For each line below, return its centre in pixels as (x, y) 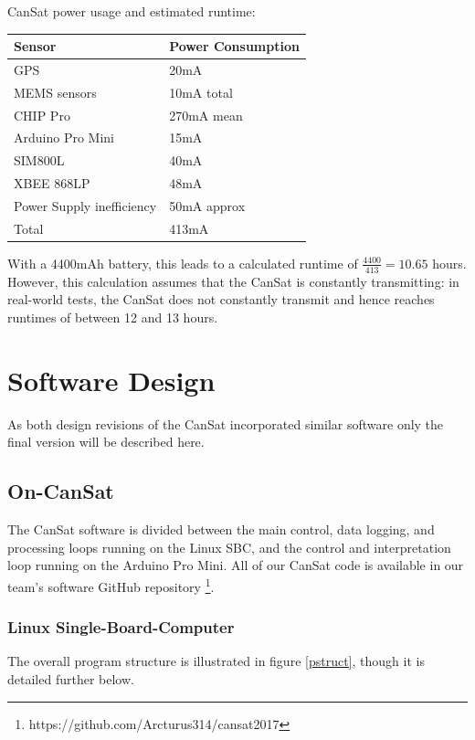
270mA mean (206, 115)
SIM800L (39, 160)
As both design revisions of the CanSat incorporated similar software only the (226, 423)
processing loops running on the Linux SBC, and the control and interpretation (229, 547)
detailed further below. (71, 678)
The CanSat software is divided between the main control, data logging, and (221, 529)
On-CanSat (61, 491)
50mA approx (207, 206)
